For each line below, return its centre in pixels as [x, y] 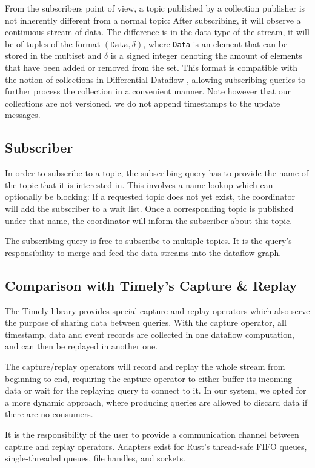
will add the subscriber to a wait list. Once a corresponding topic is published [149, 208]
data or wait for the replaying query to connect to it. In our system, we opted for [156, 390]
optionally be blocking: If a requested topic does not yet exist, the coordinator [150, 196]
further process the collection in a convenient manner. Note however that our [148, 91]
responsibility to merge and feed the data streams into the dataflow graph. [143, 252]
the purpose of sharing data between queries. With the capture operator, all [146, 322]
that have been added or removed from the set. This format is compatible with [151, 68]
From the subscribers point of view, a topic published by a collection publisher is [155, 8]
